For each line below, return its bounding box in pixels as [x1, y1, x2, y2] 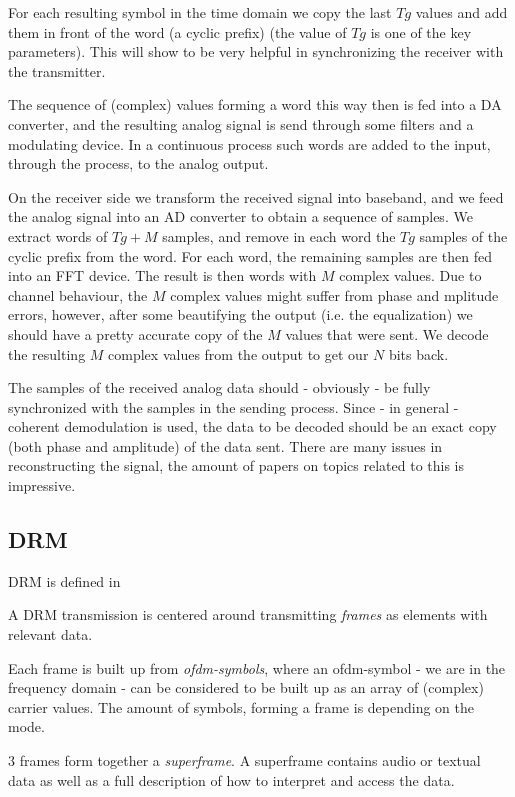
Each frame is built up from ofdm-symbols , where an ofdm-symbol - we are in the [8, 657, 506, 678]
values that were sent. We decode [285, 323, 489, 344]
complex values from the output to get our [108, 343, 369, 364]
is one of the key [370, 21, 472, 42]
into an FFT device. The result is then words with [8, 265, 317, 286]
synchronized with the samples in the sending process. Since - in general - [8, 396, 459, 417]
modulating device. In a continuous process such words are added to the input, [8, 133, 491, 154]
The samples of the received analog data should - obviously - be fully [8, 377, 431, 398]
